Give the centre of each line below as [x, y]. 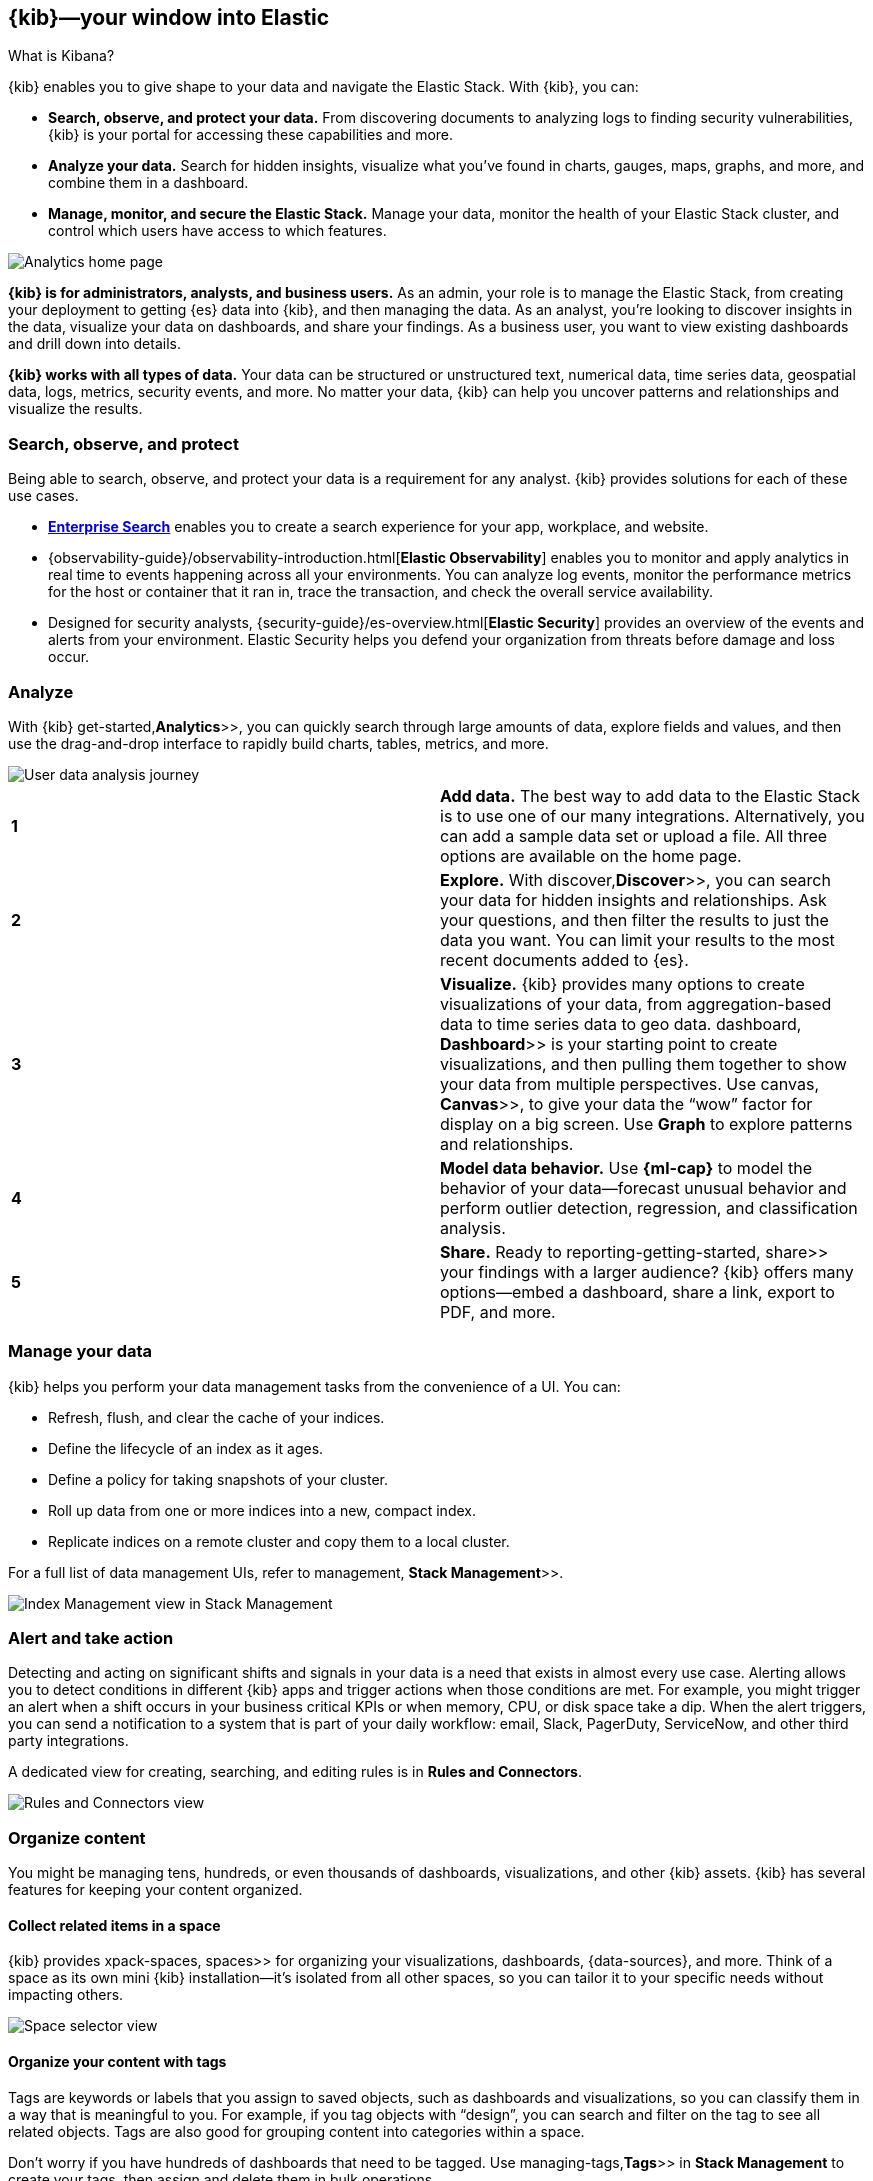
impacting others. [66, 1995]
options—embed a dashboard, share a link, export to [637, 1291]
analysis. [473, 1227]
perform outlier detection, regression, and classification [649, 1207]
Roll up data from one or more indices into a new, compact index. [262, 1510]
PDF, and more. [498, 1311]
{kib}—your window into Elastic [169, 17]
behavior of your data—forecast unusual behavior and [643, 1187]
